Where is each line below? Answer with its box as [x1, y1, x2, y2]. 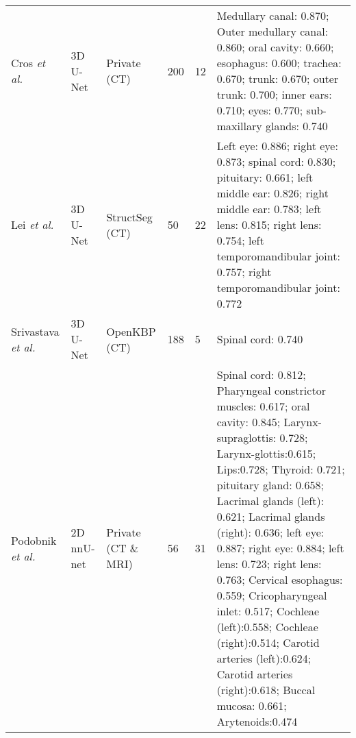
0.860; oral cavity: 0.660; [216, 39, 334, 55]
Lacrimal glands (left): [216, 493, 325, 508]
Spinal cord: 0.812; [216, 367, 306, 382]
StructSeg [106, 208, 153, 225]
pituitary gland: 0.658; [216, 477, 324, 493]
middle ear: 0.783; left [216, 201, 322, 217]
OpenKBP [106, 323, 156, 339]
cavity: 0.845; [216, 414, 281, 430]
